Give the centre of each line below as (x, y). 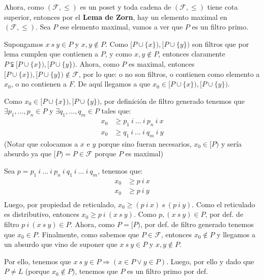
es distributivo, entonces (42, 214)
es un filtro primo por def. (168, 271)
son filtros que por (221, 44)
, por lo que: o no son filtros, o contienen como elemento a (169, 74)
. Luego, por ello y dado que (210, 261)
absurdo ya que (28, 153)
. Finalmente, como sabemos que (88, 234)
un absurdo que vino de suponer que (61, 244)
